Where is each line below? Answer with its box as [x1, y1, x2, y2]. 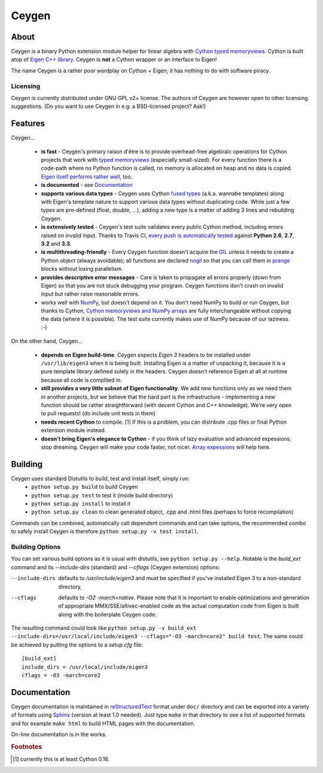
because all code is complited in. [41, 376, 122, 384]
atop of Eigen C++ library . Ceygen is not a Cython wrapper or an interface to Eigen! [11, 56, 217, 63]
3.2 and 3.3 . [41, 240, 72, 247]
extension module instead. [41, 427, 106, 434]
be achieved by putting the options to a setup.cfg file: [11, 641, 143, 648]
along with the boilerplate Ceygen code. [58, 611, 157, 618]
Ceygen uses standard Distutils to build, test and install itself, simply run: [11, 475, 190, 482]
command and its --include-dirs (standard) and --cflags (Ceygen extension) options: [11, 563, 221, 570]
